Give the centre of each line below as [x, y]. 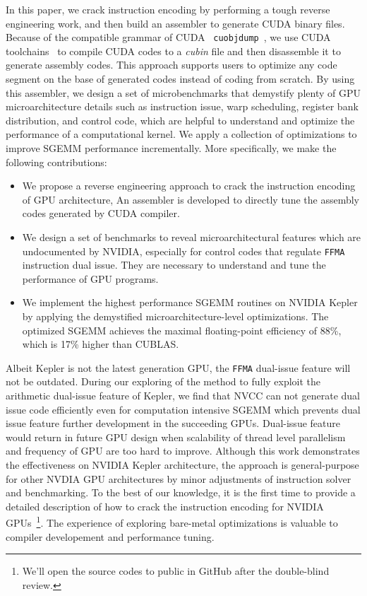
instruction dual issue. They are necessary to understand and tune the [174, 265]
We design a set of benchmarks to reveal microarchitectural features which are [192, 236]
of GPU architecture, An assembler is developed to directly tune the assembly [191, 199]
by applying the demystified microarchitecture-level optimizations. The [175, 316]
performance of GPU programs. [90, 278]
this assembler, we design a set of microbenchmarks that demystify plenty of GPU [183, 92]
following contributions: [56, 162]
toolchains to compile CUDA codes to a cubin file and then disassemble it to [173, 51]
